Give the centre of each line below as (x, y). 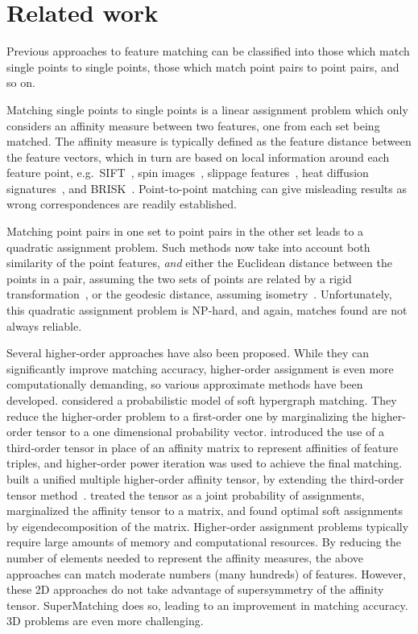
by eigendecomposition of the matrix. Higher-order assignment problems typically (208, 526)
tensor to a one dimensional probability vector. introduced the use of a (210, 432)
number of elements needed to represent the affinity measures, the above (185, 557)
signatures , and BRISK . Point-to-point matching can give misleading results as (207, 188)
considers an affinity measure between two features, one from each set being (193, 125)
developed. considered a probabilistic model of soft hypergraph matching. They (202, 400)
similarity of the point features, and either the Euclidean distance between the (199, 263)
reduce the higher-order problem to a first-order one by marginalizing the (187, 416)
